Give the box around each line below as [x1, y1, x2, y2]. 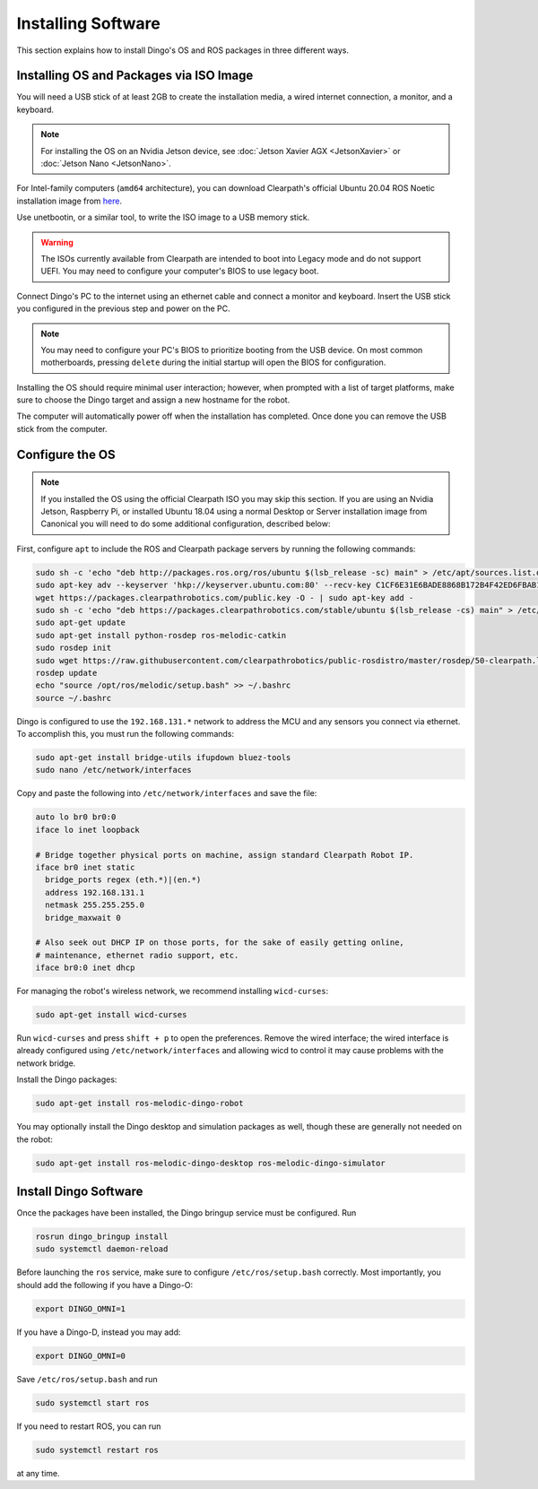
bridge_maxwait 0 [45, 913, 121, 922]
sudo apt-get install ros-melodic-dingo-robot [35, 1098, 244, 1109]
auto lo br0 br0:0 [35, 812, 117, 822]
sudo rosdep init [35, 643, 112, 654]
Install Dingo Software [16, 1184, 143, 1199]
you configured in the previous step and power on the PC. [16, 303, 230, 314]
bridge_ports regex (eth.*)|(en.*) [45, 875, 202, 885]
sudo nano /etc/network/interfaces [35, 765, 192, 775]
